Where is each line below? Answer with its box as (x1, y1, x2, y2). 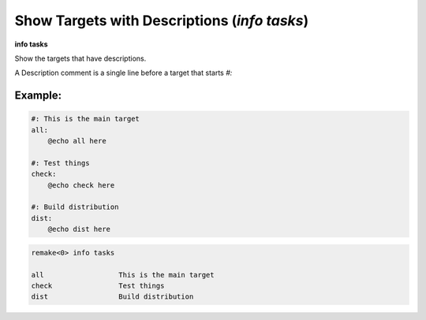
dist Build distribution (31, 292, 194, 301)
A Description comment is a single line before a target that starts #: (14, 68, 233, 78)
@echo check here (47, 180, 115, 189)
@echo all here (47, 136, 106, 146)
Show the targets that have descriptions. (14, 54, 147, 63)
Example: (14, 89, 62, 102)
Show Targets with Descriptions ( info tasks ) (14, 12, 309, 29)
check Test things (31, 281, 165, 290)
